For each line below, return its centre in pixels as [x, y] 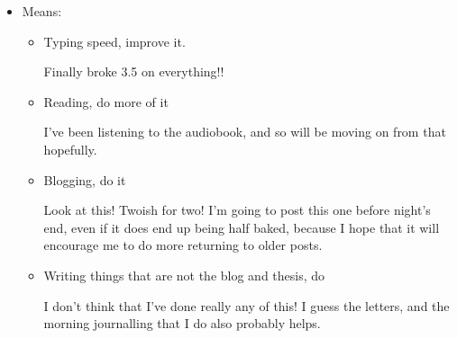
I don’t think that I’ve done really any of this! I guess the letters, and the [247, 305]
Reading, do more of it [106, 101]
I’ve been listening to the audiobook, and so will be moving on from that [245, 132]
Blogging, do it [85, 179]
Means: [42, 11]
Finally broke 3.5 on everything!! [134, 71]
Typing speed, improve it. [114, 41]
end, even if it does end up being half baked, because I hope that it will [242, 227]
